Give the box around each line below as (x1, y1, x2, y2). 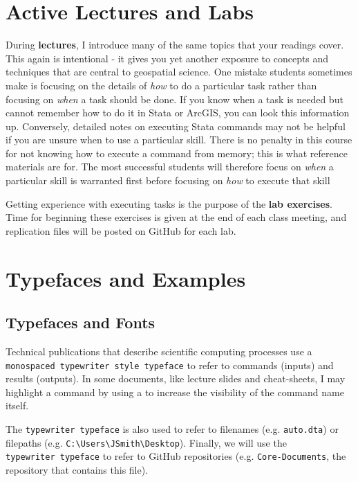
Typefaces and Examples (6, 264, 246, 292)
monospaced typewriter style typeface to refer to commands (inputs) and (6, 357, 334, 372)
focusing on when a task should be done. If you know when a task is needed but (6, 91, 343, 106)
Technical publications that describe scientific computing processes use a (6, 344, 312, 359)
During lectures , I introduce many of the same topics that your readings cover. (6, 37, 344, 52)
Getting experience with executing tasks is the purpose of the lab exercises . (6, 196, 332, 211)
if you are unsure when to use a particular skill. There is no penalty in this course (6, 132, 352, 147)
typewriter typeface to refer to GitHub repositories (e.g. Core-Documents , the (6, 449, 346, 463)
